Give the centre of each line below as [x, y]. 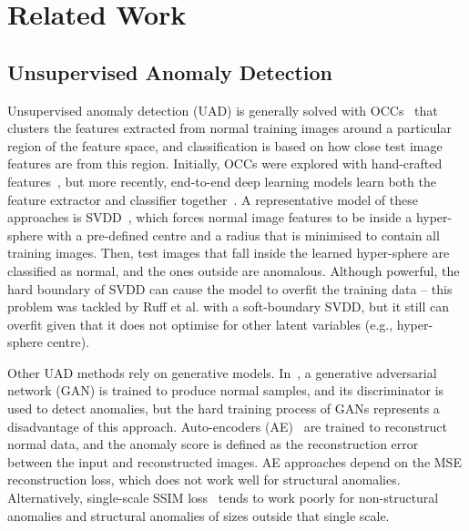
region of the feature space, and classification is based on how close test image [225, 145]
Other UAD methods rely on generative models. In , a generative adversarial [222, 372]
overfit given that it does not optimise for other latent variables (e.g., [200, 324]
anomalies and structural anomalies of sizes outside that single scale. [199, 515]
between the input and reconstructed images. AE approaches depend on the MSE [234, 461]
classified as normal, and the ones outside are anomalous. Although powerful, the [234, 270]
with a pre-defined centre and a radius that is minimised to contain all [243, 235]
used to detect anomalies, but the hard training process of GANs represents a [224, 408]
